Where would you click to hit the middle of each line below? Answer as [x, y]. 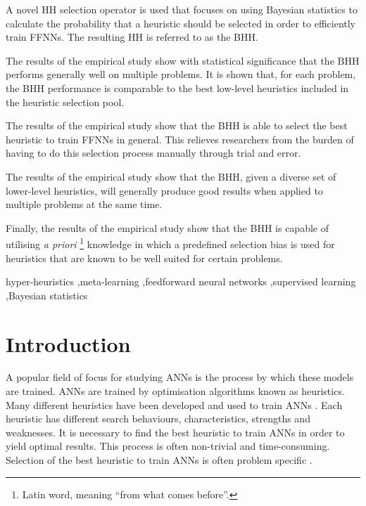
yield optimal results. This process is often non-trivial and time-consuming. [168, 446]
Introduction [68, 343]
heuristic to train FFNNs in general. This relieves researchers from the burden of [180, 139]
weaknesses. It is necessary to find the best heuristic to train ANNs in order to [175, 432]
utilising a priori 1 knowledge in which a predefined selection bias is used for [170, 243]
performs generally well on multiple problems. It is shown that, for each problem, [181, 74]
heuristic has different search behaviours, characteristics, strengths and [158, 419]
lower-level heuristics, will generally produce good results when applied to [164, 190]
